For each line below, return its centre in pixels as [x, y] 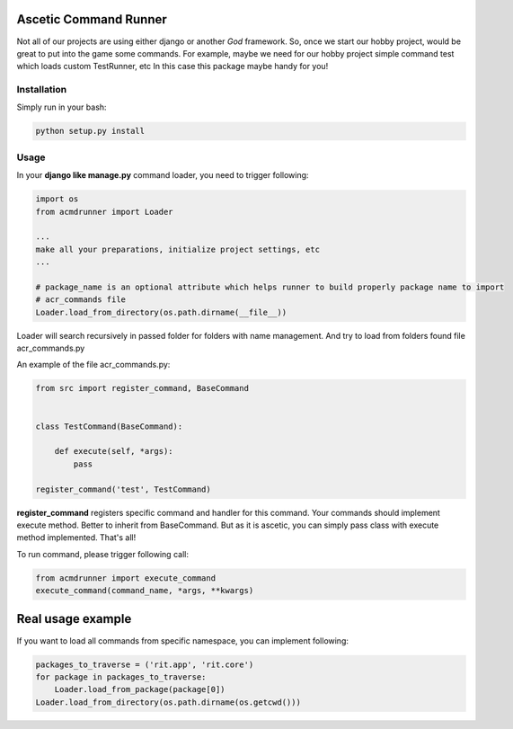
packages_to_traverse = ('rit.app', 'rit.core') [145, 664]
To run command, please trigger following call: [102, 554]
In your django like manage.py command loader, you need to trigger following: [163, 175]
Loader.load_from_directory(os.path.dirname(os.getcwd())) [168, 702]
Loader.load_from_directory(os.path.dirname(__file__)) [161, 312]
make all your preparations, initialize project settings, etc [178, 249]
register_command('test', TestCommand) [123, 489]
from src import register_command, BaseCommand [142, 388]
